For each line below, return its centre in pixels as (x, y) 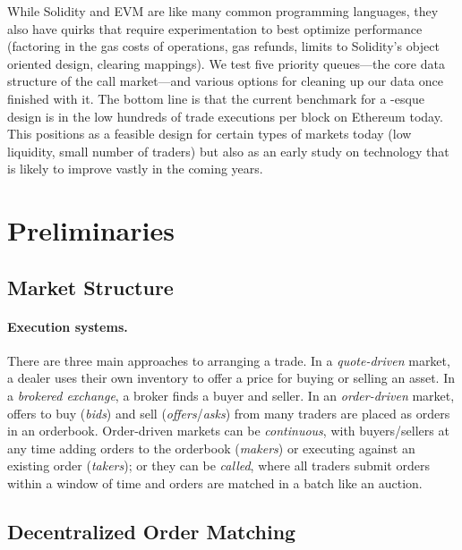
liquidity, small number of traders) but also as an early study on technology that (228, 151)
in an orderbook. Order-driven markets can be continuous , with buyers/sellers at (228, 431)
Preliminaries (91, 230)
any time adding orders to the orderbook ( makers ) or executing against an (211, 448)
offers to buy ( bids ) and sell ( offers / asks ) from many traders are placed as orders (229, 413)
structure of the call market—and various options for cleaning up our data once (225, 81)
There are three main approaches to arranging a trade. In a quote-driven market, (229, 360)
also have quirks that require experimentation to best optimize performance (215, 28)
